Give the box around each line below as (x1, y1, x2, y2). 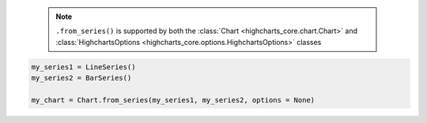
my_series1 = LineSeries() (31, 62, 136, 71)
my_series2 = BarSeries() (31, 73, 132, 83)
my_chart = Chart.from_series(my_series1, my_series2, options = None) (31, 95, 316, 104)
